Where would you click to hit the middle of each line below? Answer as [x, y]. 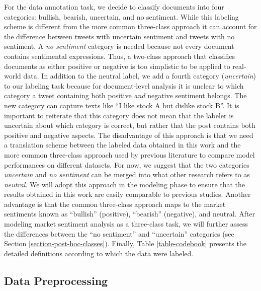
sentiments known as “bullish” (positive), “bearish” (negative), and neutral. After [130, 214]
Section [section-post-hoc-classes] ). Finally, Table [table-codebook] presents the [125, 243]
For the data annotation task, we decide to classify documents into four [114, 7]
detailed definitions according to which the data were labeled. [99, 253]
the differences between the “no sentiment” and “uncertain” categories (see [119, 233]
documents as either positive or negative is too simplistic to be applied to [117, 66]
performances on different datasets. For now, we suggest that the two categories [127, 164]
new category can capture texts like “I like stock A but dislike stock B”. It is [122, 105]
